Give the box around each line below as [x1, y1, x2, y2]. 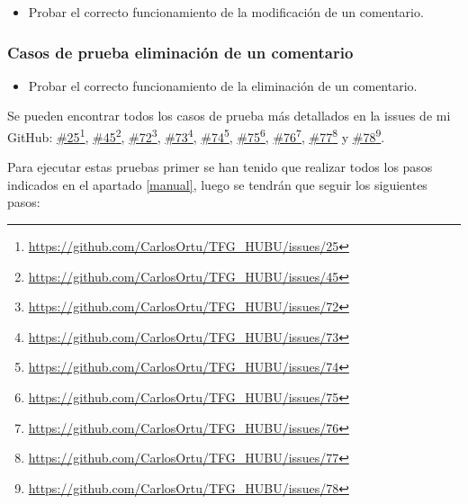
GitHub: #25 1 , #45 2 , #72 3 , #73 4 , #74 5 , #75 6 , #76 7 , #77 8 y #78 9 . [7, 125, 385, 146]
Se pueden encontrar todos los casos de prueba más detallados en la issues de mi [7, 106, 451, 125]
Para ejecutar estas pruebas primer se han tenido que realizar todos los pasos [7, 157, 433, 176]
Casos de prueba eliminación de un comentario [7, 40, 354, 63]
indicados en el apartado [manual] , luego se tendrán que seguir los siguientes [7, 175, 427, 193]
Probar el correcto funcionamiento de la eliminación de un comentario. [28, 76, 418, 94]
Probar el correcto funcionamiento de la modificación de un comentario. [28, 3, 424, 21]
